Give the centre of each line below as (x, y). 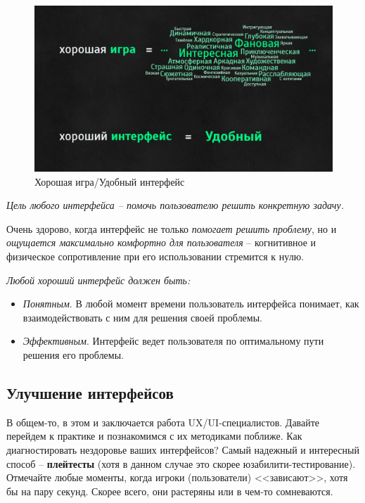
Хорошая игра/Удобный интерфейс (110, 181)
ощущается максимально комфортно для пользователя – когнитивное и (161, 242)
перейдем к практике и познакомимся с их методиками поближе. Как (154, 436)
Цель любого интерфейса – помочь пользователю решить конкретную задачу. (175, 205)
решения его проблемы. (73, 354)
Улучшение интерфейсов (90, 392)
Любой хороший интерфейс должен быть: (98, 280)
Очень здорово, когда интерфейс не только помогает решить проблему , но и (172, 228)
